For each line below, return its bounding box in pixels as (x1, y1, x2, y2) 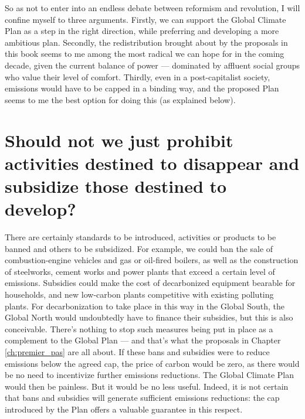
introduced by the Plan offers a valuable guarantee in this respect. (5, 403, 243, 415)
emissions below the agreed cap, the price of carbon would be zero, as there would (5, 357, 300, 369)
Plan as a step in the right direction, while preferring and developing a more (5, 25, 279, 37)
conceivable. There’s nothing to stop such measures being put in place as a (5, 322, 273, 335)
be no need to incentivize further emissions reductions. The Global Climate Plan (5, 369, 294, 381)
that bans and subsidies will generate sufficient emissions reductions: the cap (5, 391, 280, 404)
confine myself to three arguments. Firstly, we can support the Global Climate (5, 13, 286, 25)
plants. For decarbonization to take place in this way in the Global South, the (5, 299, 284, 312)
